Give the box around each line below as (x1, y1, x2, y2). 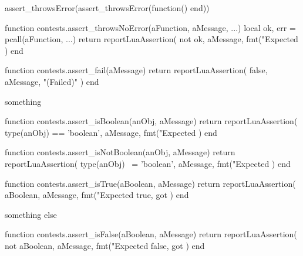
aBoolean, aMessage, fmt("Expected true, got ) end (5, 189, 189, 201)
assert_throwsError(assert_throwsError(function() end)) (5, 2, 210, 13)
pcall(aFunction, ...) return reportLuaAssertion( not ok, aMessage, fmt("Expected (5, 33, 298, 45)
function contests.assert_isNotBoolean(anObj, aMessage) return (5, 146, 235, 158)
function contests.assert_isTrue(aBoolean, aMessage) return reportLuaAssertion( (5, 177, 296, 189)
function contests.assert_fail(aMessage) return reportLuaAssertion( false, (5, 64, 268, 76)
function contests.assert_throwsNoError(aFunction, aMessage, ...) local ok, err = (5, 21, 296, 33)
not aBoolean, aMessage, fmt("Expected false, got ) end (5, 239, 205, 251)
